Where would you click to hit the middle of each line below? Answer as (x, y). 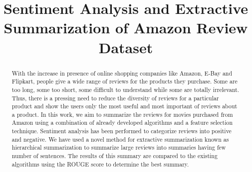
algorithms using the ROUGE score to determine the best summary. (100, 164)
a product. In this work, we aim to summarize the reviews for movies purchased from (122, 114)
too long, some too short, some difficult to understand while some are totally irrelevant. (126, 89)
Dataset (126, 47)
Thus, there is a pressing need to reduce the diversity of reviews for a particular (115, 98)
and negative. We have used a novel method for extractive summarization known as (120, 139)
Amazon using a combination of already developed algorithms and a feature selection (122, 123)
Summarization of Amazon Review (126, 28)
